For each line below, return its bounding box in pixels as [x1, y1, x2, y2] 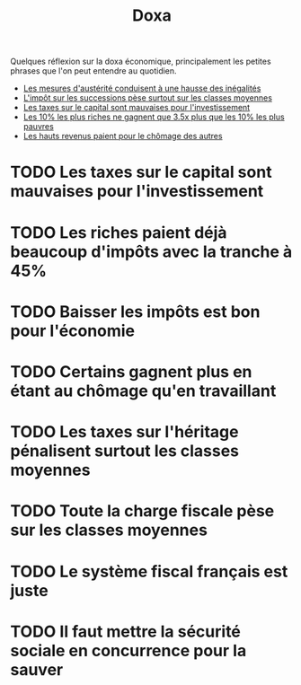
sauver [10, 659, 64, 680]
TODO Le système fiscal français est [10, 561, 288, 582]
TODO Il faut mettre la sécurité [10, 621, 242, 642]
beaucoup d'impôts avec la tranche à [10, 242, 293, 261]
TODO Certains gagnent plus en [10, 361, 252, 382]
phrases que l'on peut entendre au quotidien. [10, 66, 178, 76]
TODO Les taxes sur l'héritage [10, 422, 239, 443]
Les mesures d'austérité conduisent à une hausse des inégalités [22, 83, 261, 94]
